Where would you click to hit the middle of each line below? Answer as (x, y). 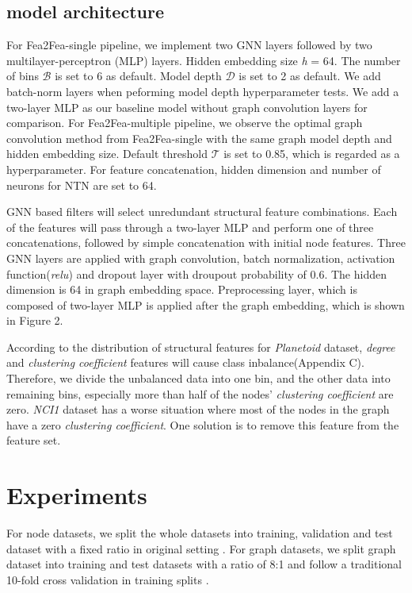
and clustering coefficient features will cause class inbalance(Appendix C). (185, 362)
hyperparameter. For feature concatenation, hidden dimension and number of (194, 169)
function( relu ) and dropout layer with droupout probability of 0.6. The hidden (196, 273)
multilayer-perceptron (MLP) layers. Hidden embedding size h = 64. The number (204, 60)
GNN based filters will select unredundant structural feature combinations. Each (202, 212)
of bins (23, 76)
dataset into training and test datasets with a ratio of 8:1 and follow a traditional (204, 564)
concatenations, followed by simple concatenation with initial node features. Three (206, 243)
